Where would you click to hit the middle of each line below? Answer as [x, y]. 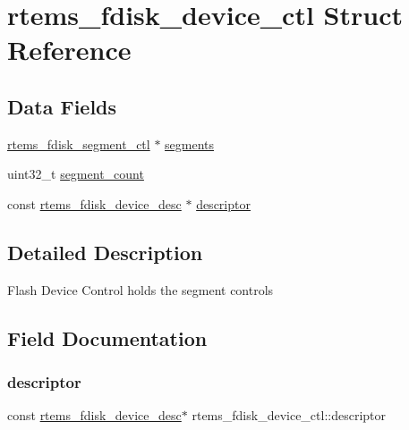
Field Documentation [107, 337]
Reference [69, 50]
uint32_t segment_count [76, 174]
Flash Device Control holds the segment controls [141, 289]
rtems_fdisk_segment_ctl [79, 143]
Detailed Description [105, 252]
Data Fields [62, 106]
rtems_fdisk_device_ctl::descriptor [289, 415]
